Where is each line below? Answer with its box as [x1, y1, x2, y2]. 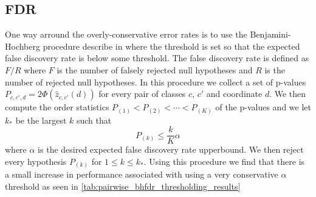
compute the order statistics [5, 101, 109, 113]
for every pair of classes [98, 87, 186, 100]
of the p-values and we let [215, 101, 311, 113]
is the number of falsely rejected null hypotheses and [57, 63, 253, 76]
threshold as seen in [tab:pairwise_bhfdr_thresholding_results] [5, 180, 241, 193]
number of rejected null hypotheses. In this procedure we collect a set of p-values [5, 75, 306, 88]
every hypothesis [5, 155, 67, 167]
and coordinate [206, 87, 263, 100]
